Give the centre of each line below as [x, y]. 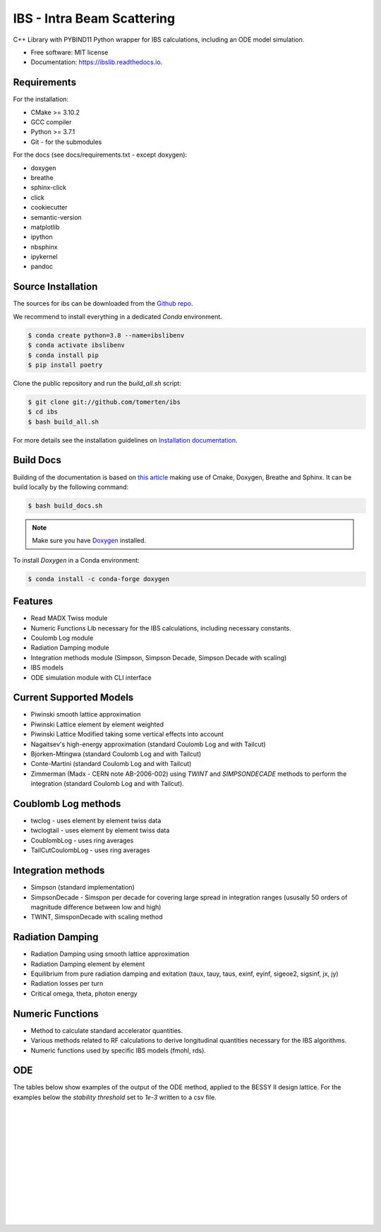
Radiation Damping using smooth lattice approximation [110, 954]
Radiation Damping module [70, 648]
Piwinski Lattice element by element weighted [97, 724]
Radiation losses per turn [67, 983]
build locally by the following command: [71, 486]
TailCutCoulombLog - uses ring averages [90, 850]
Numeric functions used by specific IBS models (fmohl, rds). [118, 1050]
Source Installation [55, 287]
